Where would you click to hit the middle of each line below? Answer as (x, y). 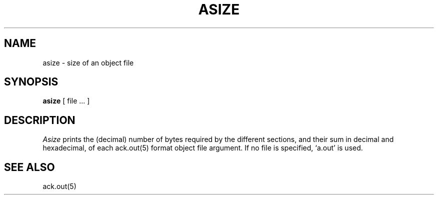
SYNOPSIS (31, 82)
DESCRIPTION (40, 120)
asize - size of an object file (88, 62)
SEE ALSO (29, 167)
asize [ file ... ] (66, 101)
